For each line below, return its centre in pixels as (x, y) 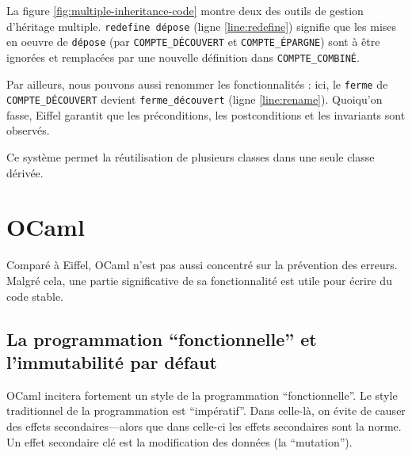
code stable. (35, 296)
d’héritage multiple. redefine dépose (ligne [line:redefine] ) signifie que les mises (202, 26)
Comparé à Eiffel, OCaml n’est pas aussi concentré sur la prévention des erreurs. (202, 265)
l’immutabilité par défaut (112, 361)
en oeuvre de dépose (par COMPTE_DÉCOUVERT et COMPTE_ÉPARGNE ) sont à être (193, 42)
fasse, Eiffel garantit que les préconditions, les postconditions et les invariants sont (206, 114)
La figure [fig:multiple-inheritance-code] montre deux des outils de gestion (185, 10)
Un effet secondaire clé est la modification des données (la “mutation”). (179, 441)
